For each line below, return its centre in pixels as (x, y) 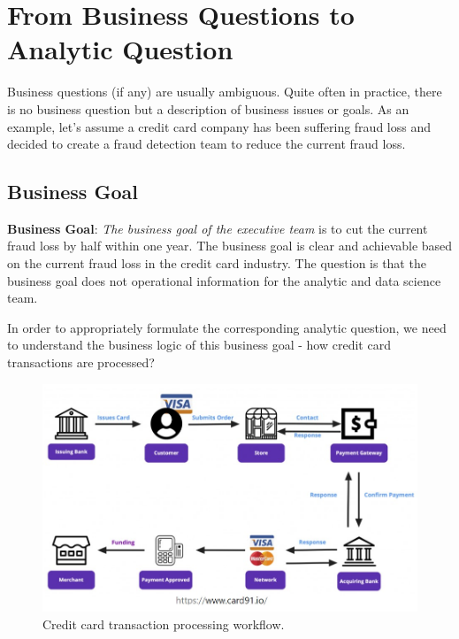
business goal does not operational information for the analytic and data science (224, 280)
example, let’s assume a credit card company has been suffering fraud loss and (219, 126)
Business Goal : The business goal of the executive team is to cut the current (218, 228)
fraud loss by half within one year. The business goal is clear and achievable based (230, 246)
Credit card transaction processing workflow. (164, 624)
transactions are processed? (81, 362)
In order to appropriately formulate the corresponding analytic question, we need (227, 327)
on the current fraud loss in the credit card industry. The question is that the (217, 263)
